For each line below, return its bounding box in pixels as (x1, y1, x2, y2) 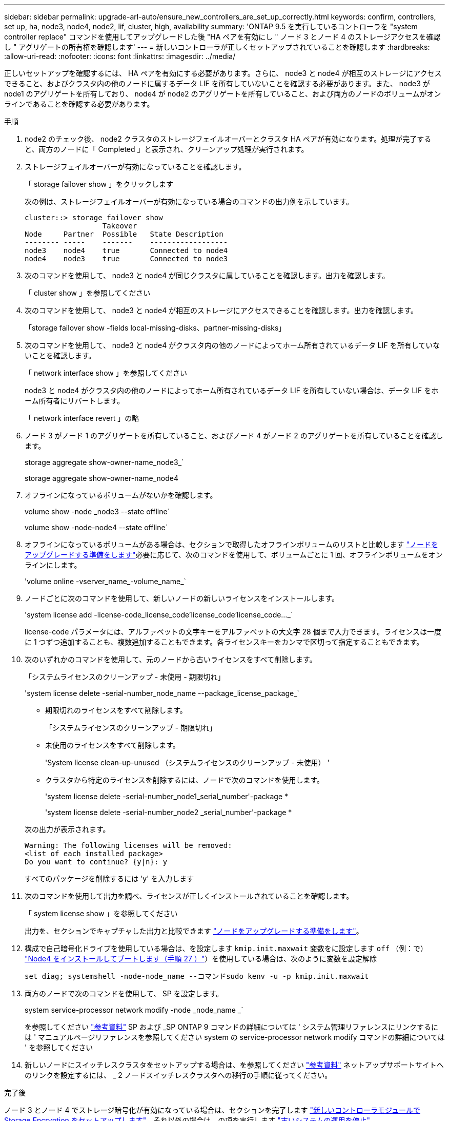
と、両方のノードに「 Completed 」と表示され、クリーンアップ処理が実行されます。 (25, 145, 309, 153)
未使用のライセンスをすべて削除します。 (45, 741, 180, 749)
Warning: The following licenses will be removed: (25, 841, 232, 849)
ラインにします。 (25, 560, 81, 569)
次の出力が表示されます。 (25, 825, 110, 834)
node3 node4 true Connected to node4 (25, 246, 228, 255)
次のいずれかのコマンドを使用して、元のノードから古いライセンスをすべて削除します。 (25, 655, 317, 664)
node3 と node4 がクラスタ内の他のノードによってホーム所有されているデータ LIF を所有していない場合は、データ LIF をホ (25, 386, 439, 395)
